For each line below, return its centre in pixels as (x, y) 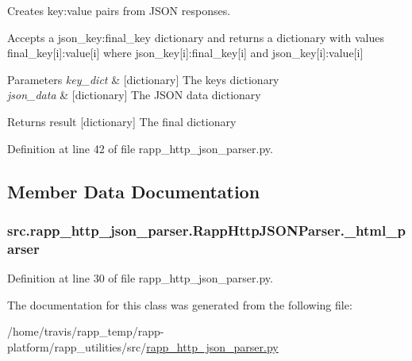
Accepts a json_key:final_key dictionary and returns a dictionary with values (196, 37)
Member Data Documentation (134, 191)
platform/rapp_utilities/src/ (77, 346)
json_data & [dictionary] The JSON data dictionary (134, 95)
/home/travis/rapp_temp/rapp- (86, 331)
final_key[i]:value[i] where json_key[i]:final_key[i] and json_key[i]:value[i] (185, 53)
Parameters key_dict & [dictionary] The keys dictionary (143, 79)
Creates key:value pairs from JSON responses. (119, 10)
